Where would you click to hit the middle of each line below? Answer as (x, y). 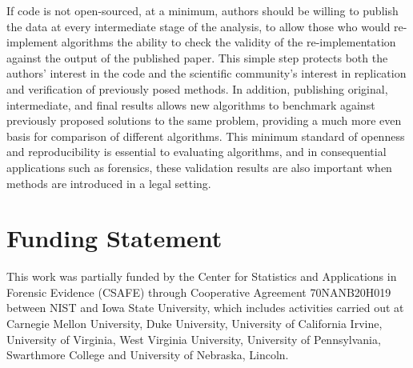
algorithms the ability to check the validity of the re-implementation (229, 42)
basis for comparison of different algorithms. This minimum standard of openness (206, 136)
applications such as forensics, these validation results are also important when (199, 167)
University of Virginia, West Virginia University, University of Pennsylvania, (194, 339)
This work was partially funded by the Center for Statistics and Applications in (202, 276)
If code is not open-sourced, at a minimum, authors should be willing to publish (202, 10)
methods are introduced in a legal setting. (109, 183)
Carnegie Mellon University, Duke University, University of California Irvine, (194, 324)
